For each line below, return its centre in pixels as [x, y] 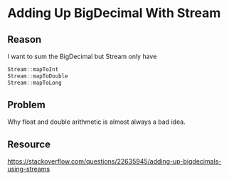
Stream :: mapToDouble [38, 76]
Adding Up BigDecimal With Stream [114, 13]
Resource [29, 144]
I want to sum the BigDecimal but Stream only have [82, 56]
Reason [25, 39]
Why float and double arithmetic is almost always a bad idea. [97, 122]
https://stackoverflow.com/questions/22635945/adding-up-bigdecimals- [114, 162]
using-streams [29, 169]
